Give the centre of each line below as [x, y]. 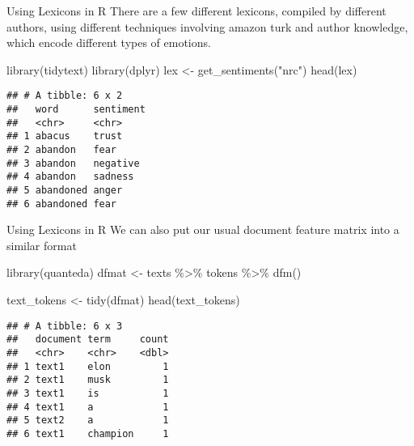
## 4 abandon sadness [70, 177]
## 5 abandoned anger [65, 190]
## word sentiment [76, 110]
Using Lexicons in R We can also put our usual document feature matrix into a [203, 229]
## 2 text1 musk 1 [88, 380]
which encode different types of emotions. [109, 42]
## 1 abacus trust [65, 136]
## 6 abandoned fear [62, 204]
